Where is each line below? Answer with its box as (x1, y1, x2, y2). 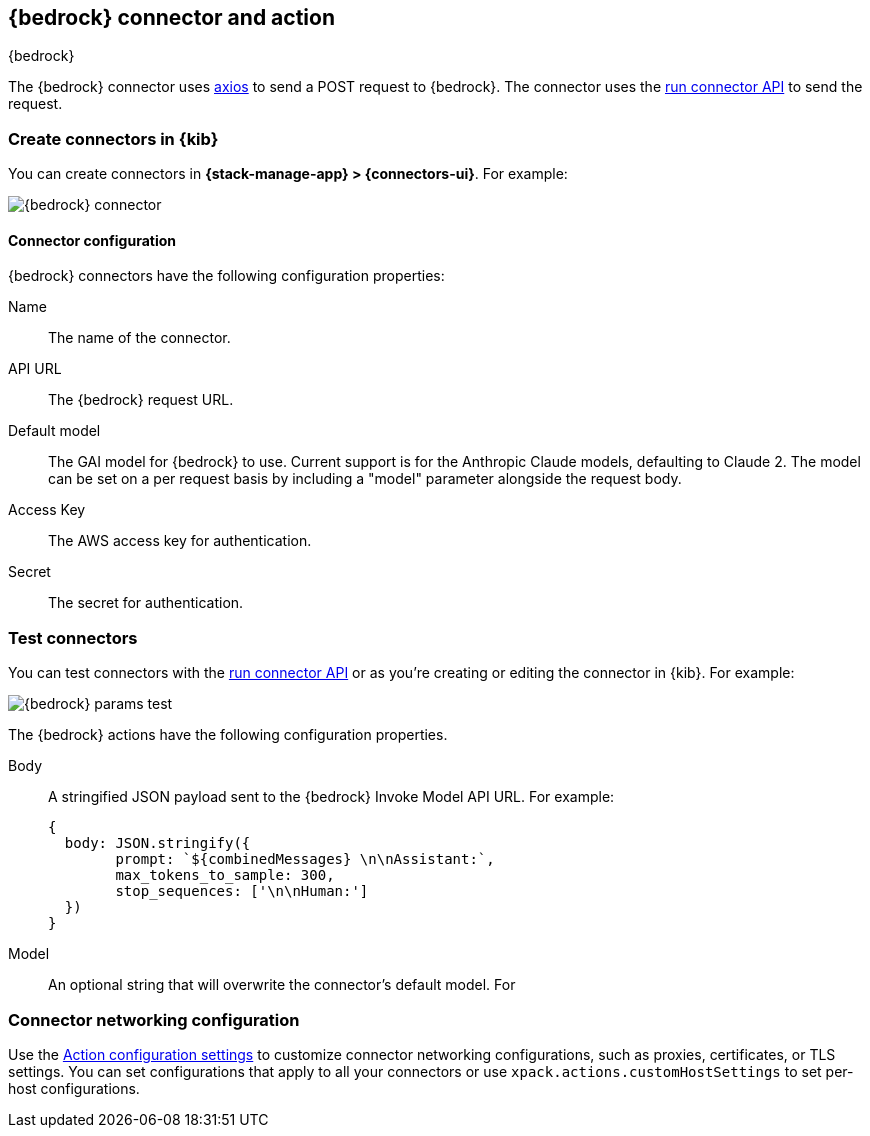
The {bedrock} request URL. (48, 391, 234, 409)
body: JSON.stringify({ (64, 835, 251, 852)
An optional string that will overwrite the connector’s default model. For (48, 976, 516, 994)
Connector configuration (8, 231, 176, 249)
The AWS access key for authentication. (48, 532, 312, 550)
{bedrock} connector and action (8, 5, 335, 30)
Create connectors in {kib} (8, 128, 219, 149)
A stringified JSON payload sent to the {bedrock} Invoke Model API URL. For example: (48, 788, 615, 806)
